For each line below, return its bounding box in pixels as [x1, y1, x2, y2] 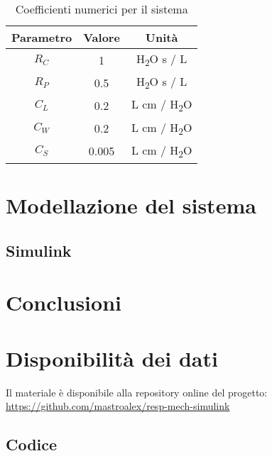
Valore [83, 29, 120, 45]
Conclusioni [6, 288, 121, 317]
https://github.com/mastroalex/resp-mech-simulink [6, 399, 230, 413]
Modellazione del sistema [6, 191, 256, 220]
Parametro [11, 29, 72, 45]
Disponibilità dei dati [6, 343, 218, 372]
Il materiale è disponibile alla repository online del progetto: [6, 384, 268, 399]
